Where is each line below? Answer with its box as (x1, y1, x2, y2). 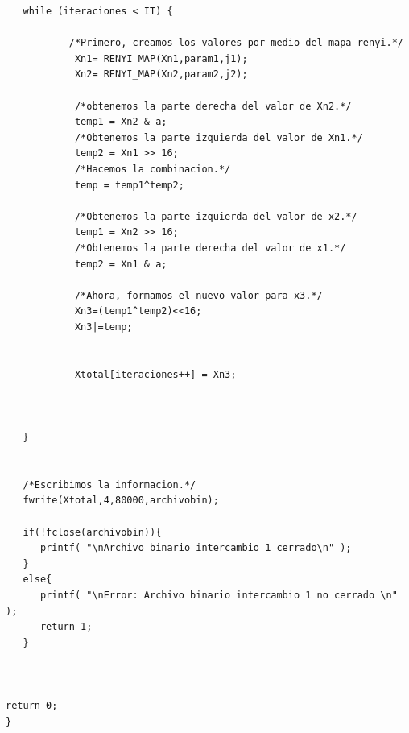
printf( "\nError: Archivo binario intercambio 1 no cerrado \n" (39, 589, 398, 601)
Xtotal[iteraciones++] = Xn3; (74, 368, 237, 380)
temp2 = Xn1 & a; (74, 258, 167, 270)
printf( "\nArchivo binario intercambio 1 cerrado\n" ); (39, 542, 352, 554)
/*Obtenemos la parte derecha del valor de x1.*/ (74, 242, 346, 254)
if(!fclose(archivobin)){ (23, 526, 162, 538)
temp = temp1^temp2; (74, 179, 184, 191)
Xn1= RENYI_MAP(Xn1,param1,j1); (74, 52, 248, 64)
